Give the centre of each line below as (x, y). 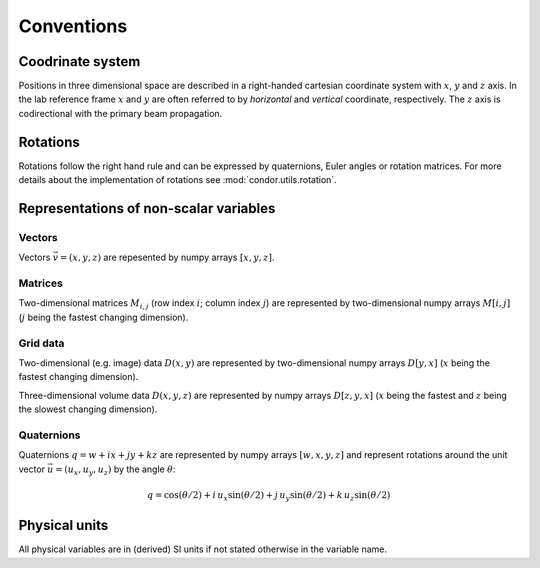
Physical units (63, 525)
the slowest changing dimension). (88, 409)
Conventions (73, 26)
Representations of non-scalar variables (147, 208)
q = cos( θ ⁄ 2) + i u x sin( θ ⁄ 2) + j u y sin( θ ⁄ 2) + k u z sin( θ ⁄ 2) (268, 496)
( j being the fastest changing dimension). (103, 317)
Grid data (41, 343)
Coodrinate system (79, 61)
